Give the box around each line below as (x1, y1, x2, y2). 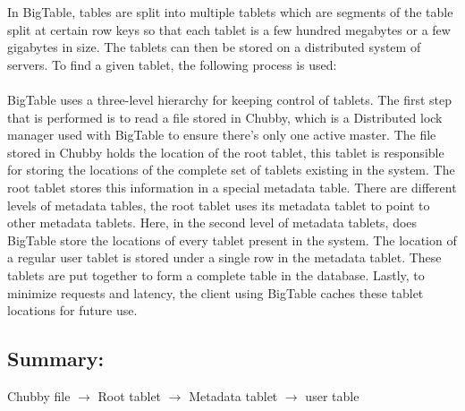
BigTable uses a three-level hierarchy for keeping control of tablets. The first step (7, 90, 452, 108)
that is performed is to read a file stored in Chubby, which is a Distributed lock (7, 107, 443, 126)
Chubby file (7, 386, 71, 405)
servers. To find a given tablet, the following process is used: (7, 55, 337, 73)
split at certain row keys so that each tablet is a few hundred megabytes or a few (7, 20, 451, 39)
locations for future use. (7, 301, 138, 320)
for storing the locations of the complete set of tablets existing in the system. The (7, 160, 455, 179)
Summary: (7, 345, 105, 372)
